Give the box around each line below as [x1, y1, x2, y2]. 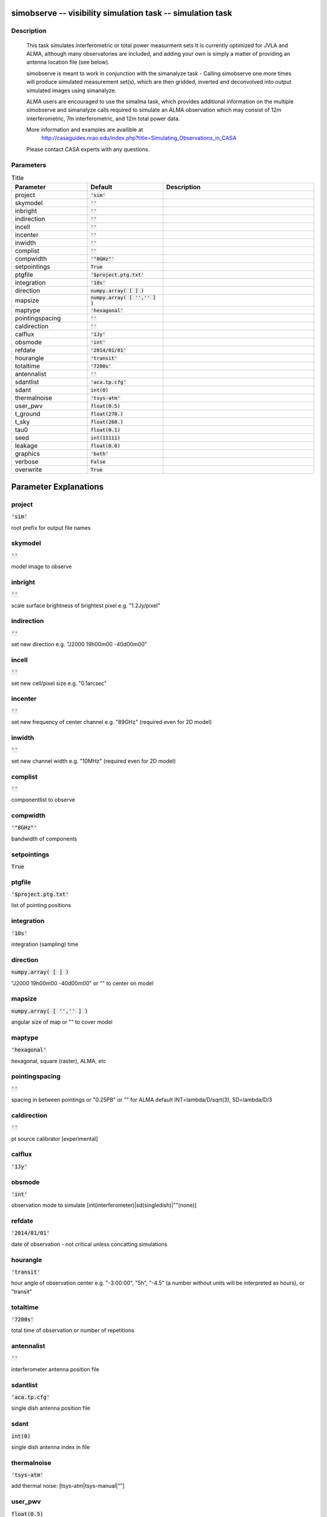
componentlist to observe [11, 796, 76, 803]
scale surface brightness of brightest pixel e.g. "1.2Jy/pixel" [11, 601, 160, 609]
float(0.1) [90, 427, 121, 433]
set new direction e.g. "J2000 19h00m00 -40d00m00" [11, 641, 148, 648]
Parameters [11, 161, 47, 169]
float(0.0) [90, 442, 121, 449]
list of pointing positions [11, 902, 71, 909]
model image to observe [11, 563, 72, 570]
